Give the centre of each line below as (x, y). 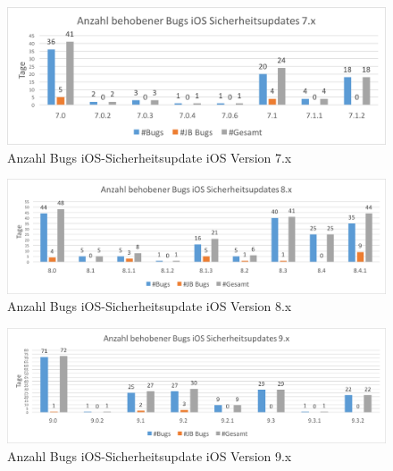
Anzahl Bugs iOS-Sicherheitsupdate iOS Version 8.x (150, 306)
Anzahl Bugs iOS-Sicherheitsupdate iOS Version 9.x (150, 455)
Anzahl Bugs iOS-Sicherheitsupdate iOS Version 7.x (150, 157)
